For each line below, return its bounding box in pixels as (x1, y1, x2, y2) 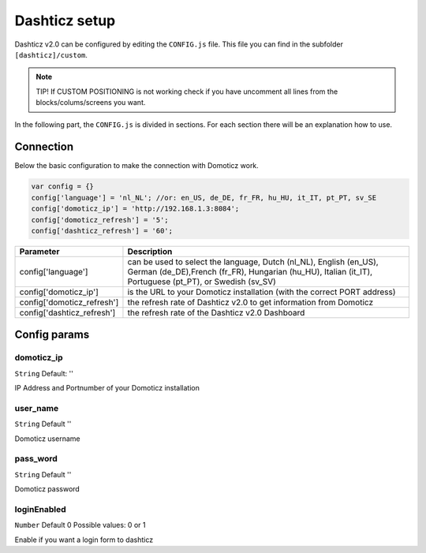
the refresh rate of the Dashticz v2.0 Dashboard (127, 307, 305, 318)
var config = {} (31, 182, 95, 191)
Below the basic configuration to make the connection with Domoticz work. (14, 161, 260, 170)
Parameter (19, 245, 60, 256)
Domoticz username (14, 434, 80, 443)
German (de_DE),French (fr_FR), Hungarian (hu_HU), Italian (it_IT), (127, 266, 373, 277)
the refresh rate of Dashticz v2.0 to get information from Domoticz (127, 297, 374, 308)
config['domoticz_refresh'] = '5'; (31, 215, 169, 224)
